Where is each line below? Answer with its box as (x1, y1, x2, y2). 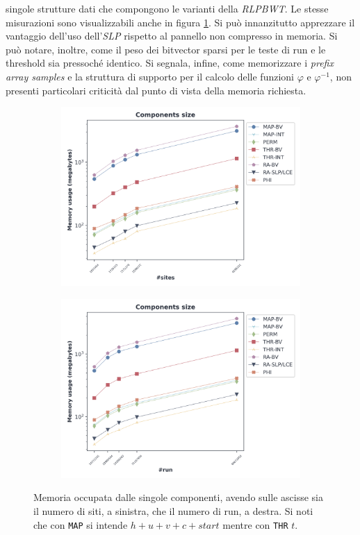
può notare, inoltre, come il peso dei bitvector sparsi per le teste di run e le (6, 42, 326, 56)
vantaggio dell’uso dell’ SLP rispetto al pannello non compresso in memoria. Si (6, 28, 338, 43)
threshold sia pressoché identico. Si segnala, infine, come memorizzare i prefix (6, 56, 334, 70)
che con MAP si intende (33, 517, 128, 532)
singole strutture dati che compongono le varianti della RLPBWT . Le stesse (6, 1, 329, 15)
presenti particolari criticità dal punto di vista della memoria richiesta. (6, 83, 306, 97)
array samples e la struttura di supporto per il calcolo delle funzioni (6, 69, 294, 83)
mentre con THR (222, 517, 288, 532)
